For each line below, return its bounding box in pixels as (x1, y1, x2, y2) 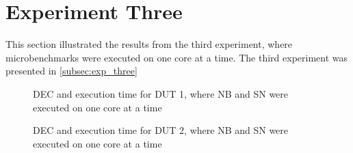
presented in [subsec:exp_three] (5, 64, 138, 78)
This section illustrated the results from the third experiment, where (5, 37, 293, 51)
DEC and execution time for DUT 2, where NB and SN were (33, 123, 289, 137)
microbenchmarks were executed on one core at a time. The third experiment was (5, 50, 348, 64)
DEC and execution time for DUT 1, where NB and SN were (33, 86, 289, 100)
